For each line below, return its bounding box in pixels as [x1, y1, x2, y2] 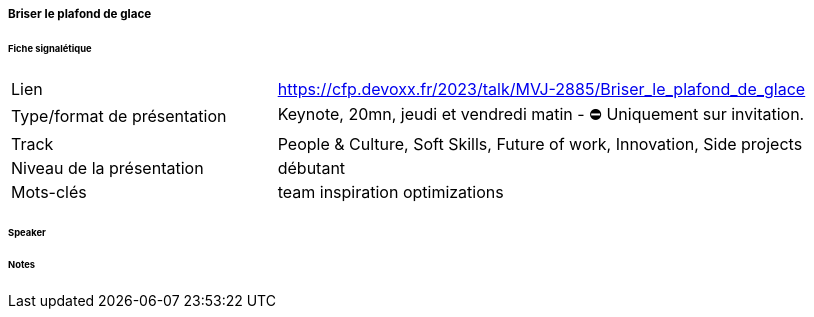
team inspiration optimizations [277, 181, 504, 202]
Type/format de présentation [11, 106, 227, 127]
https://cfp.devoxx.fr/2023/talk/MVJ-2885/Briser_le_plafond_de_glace [277, 78, 806, 99]
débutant [277, 157, 346, 178]
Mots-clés [11, 181, 87, 202]
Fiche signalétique [8, 42, 92, 54]
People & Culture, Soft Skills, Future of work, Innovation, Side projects [277, 133, 803, 154]
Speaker [8, 226, 46, 238]
